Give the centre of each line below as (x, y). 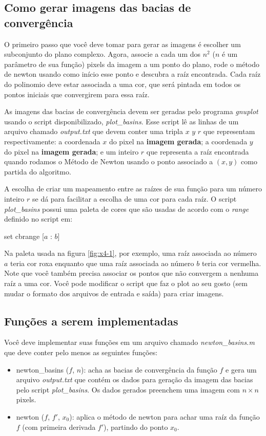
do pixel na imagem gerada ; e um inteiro (71, 151)
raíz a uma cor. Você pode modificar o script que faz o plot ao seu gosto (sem (126, 283)
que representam (229, 131)
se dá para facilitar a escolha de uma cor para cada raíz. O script (134, 198)
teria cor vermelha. (231, 263)
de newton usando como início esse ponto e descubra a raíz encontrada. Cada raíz (132, 74)
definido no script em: (38, 219)
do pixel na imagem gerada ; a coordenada (178, 141)
